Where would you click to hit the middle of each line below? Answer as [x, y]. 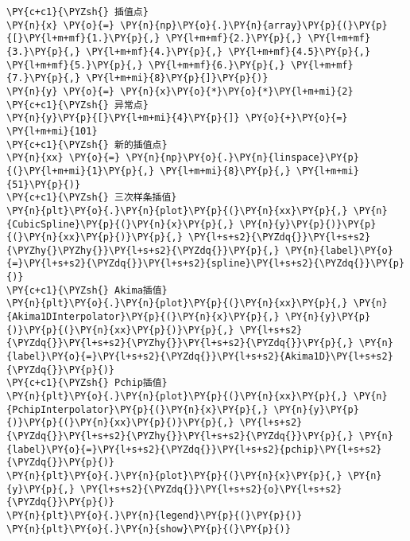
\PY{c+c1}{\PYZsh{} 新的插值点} [87, 144]
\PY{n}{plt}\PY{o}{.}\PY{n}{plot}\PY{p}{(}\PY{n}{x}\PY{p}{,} [174, 475]
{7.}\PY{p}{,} [44, 78]
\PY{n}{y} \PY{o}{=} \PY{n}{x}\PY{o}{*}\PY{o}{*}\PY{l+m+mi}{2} [180, 91]
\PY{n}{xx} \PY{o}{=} [64, 158]
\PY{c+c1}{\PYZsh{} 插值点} [77, 12]
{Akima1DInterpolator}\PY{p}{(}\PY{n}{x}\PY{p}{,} [143, 317]
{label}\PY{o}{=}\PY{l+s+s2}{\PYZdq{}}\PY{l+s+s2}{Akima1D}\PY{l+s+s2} [200, 357]
